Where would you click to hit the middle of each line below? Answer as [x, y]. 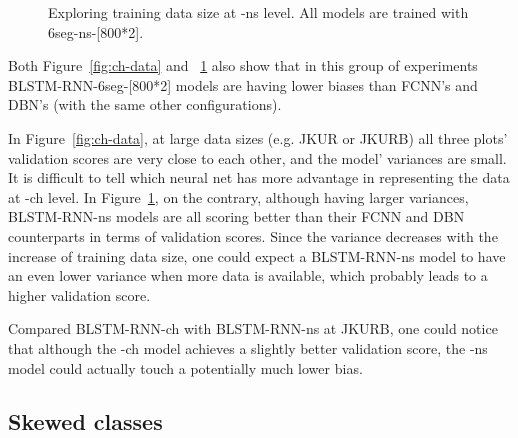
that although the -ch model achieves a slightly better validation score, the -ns [248, 347]
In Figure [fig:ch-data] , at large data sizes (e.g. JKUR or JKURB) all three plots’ [258, 137]
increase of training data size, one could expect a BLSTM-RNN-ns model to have [257, 255]
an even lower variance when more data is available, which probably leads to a [248, 275]
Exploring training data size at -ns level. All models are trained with [258, 12]
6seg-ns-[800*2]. [96, 31]
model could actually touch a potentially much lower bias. [185, 367]
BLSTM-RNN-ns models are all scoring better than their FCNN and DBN [236, 216]
